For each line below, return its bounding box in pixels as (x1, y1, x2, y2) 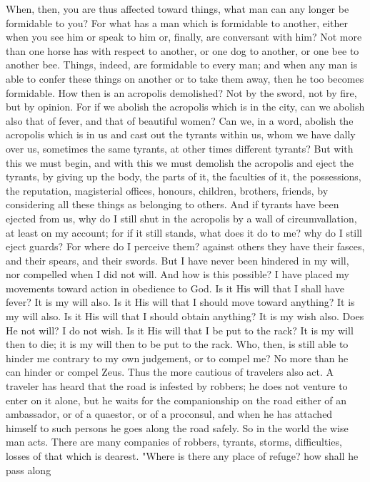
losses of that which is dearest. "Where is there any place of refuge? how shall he (6, 448, 359, 463)
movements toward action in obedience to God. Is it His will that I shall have (6, 280, 345, 295)
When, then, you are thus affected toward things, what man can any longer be (6, 1, 349, 16)
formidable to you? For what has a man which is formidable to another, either (6, 15, 348, 30)
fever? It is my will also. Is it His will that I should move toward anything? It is (6, 294, 355, 309)
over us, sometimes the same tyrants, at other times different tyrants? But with (6, 140, 354, 155)
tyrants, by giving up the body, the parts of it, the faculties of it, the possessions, (6, 169, 361, 184)
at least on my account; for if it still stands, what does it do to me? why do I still (6, 225, 363, 240)
